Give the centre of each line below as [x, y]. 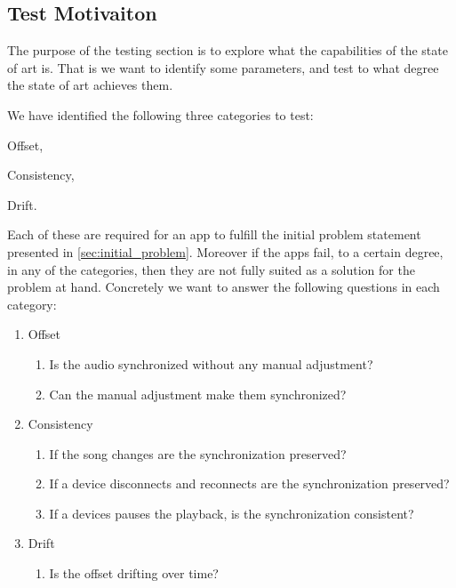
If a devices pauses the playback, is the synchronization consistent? [232, 513]
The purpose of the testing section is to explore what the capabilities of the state [228, 50]
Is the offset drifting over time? [134, 573]
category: [32, 304]
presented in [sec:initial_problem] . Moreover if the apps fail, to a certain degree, [225, 251]
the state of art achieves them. [90, 85]
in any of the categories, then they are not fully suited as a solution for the [211, 269]
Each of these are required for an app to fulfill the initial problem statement [214, 234]
